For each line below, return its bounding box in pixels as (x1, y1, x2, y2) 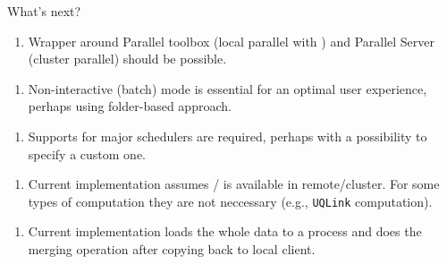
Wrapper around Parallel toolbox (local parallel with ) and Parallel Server (28, 31, 435, 50)
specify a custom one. (28, 144, 146, 163)
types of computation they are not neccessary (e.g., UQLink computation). (28, 192, 433, 210)
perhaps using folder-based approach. (28, 97, 232, 115)
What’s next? (7, 2, 81, 20)
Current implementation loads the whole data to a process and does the (28, 222, 422, 241)
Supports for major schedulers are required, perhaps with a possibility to (28, 126, 427, 145)
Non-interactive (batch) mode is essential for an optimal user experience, (28, 79, 427, 98)
